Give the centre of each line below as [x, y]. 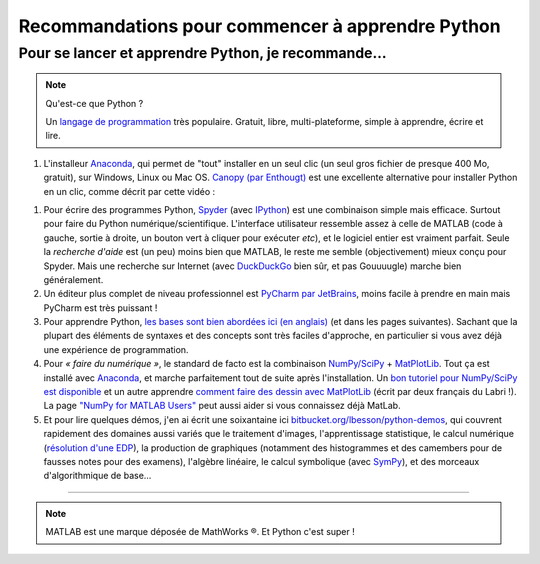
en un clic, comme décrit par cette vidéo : [129, 191]
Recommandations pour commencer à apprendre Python [259, 26]
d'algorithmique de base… [97, 476]
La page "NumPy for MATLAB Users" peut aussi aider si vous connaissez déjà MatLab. [222, 406]
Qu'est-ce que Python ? [94, 103]
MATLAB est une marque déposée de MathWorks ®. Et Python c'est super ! [200, 532]
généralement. [73, 279]
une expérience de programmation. [116, 349]
